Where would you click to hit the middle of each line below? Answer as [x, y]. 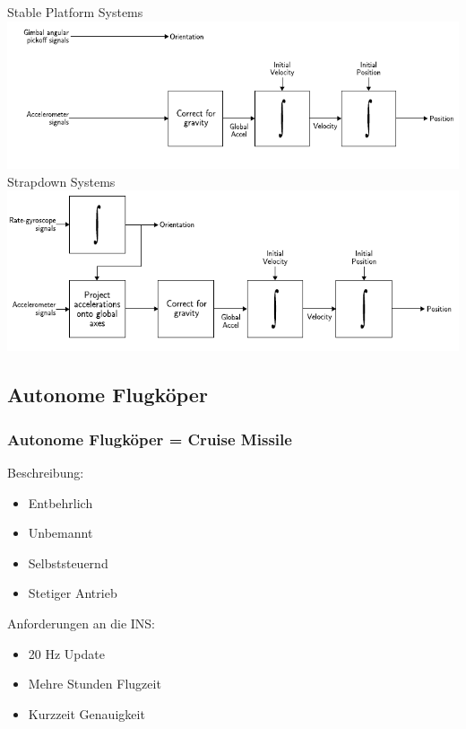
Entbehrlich [60, 502]
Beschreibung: [46, 473]
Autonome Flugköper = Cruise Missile [150, 439]
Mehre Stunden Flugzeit [95, 684]
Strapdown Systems [61, 181]
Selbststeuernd [68, 562]
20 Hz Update [66, 653]
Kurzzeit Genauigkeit [86, 713]
